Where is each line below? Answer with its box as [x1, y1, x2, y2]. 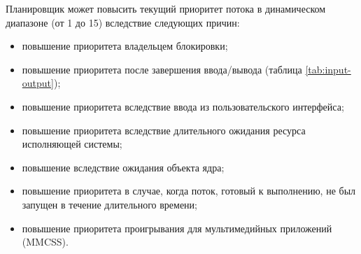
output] [22, 76, 54, 90]
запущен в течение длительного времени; [22, 197, 197, 211]
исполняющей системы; [22, 136, 122, 151]
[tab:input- [305, 62, 351, 76]
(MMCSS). [22, 234, 69, 249]
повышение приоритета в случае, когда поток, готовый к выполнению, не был [22, 183, 356, 198]
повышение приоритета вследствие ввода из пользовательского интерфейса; [22, 99, 344, 113]
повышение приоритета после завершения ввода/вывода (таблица [22, 62, 302, 76]
